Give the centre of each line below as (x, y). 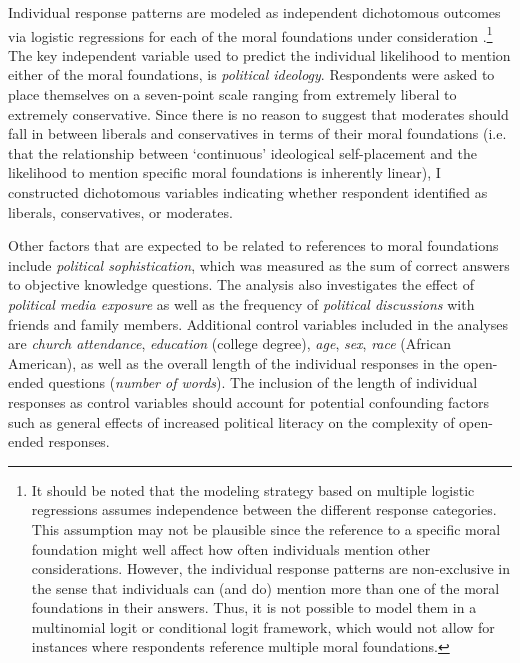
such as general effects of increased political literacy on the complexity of (231, 421)
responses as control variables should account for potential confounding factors (249, 401)
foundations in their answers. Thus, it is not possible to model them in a (254, 607)
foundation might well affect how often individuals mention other (231, 548)
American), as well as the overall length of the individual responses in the (233, 362)
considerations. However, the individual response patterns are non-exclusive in (271, 568)
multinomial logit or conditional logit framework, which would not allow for (263, 626)
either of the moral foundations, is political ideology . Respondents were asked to (251, 74)
